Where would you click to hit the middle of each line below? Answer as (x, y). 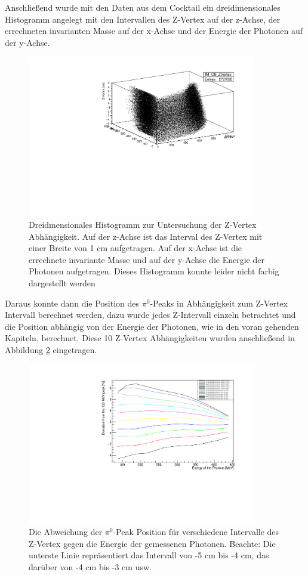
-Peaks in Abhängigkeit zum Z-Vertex (219, 303)
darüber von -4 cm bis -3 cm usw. (90, 567)
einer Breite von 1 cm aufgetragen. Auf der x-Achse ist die (135, 248)
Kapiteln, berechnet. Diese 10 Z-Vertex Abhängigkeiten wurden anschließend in (150, 338)
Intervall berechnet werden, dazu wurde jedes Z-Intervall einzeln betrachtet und (150, 315)
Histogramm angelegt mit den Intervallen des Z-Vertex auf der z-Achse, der (143, 19)
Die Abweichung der (66, 532)
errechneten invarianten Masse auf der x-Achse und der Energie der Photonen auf (154, 31)
